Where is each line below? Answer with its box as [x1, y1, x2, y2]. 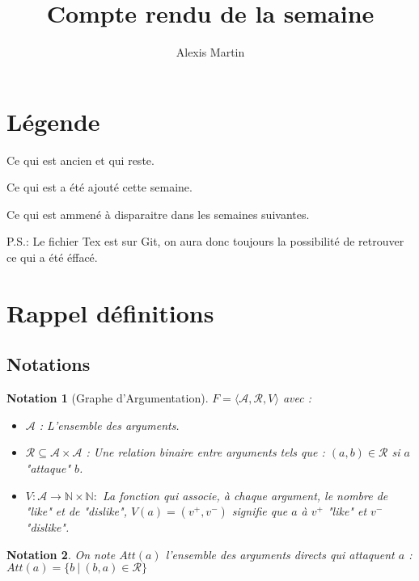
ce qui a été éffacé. [6, 249, 98, 266]
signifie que [231, 503, 288, 520]
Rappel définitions [6, 296, 214, 329]
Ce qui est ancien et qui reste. [6, 151, 154, 168]
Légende [6, 104, 100, 137]
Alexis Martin [176, 44, 245, 61]
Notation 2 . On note [6, 545, 116, 562]
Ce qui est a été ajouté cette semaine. [6, 179, 193, 196]
